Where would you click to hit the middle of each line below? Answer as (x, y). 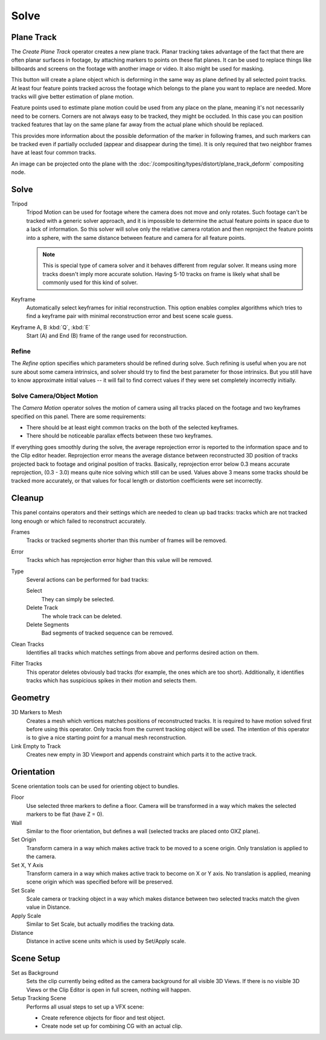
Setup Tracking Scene (39, 998)
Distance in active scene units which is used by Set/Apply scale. (106, 941)
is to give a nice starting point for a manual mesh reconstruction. (107, 738)
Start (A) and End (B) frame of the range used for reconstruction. (107, 336)
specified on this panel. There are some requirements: (78, 416)
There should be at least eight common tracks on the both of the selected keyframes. (133, 427)
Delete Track (42, 608)
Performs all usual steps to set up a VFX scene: (85, 1007)
